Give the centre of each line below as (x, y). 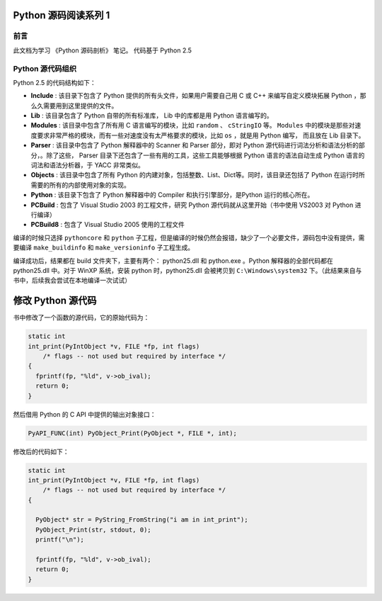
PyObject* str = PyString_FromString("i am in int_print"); (142, 520)
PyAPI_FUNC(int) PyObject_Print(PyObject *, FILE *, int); (132, 433)
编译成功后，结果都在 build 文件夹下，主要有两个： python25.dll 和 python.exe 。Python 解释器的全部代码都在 (173, 260)
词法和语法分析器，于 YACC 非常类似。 (87, 165)
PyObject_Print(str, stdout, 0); (93, 529)
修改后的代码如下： (41, 451)
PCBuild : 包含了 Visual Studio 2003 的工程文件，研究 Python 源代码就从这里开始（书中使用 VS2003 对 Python (192, 205)
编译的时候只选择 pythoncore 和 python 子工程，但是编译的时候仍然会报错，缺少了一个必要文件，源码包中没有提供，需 (189, 237)
